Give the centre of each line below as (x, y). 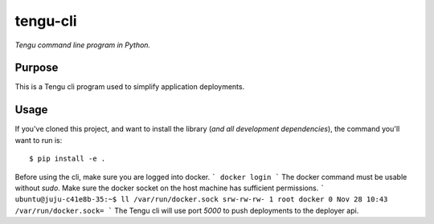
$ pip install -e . (68, 159)
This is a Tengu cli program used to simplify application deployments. (130, 87)
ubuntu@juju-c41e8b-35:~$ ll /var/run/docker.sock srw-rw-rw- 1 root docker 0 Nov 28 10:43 (201, 200)
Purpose (37, 68)
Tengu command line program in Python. (83, 45)
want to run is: (39, 140)
